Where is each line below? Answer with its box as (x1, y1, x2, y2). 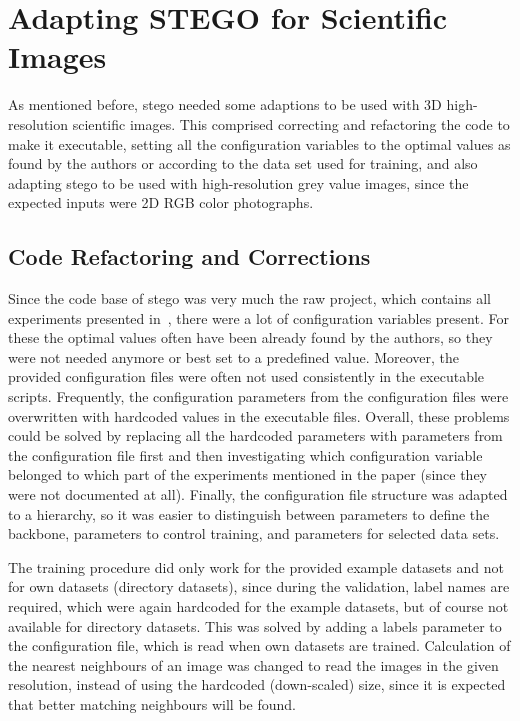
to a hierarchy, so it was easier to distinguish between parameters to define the (8, 503, 490, 524)
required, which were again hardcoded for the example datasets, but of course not (8, 595, 509, 616)
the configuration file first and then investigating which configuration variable (8, 444, 483, 465)
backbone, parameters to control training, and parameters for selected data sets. (8, 523, 500, 544)
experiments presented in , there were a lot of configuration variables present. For (8, 307, 509, 328)
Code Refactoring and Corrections (8, 241, 371, 272)
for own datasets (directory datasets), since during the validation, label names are (8, 576, 510, 597)
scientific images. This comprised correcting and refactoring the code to (72, 113, 510, 134)
